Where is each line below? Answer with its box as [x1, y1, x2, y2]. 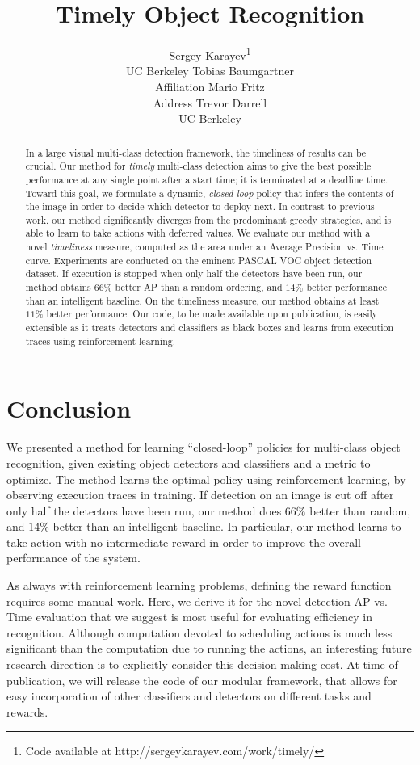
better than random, [309, 502, 411, 519]
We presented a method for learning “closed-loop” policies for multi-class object [6, 439, 401, 456]
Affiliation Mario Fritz [155, 78, 265, 95]
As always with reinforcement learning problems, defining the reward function [6, 577, 392, 594]
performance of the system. [6, 549, 141, 566]
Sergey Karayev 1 [169, 44, 251, 63]
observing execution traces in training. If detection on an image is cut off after [6, 486, 394, 503]
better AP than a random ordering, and [115, 280, 283, 294]
